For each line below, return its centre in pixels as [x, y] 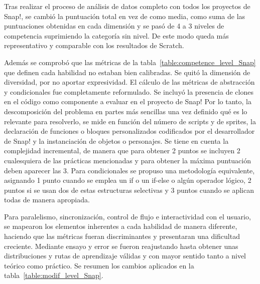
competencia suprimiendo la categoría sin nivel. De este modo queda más [116, 35]
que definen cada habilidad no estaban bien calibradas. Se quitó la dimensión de [127, 72]
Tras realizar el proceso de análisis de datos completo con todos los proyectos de [127, 6]
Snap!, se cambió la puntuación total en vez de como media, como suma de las [125, 16]
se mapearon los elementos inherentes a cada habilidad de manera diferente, [121, 226]
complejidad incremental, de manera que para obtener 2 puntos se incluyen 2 [122, 151]
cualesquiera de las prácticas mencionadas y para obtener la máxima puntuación [128, 160]
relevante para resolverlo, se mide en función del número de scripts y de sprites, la [130, 121]
